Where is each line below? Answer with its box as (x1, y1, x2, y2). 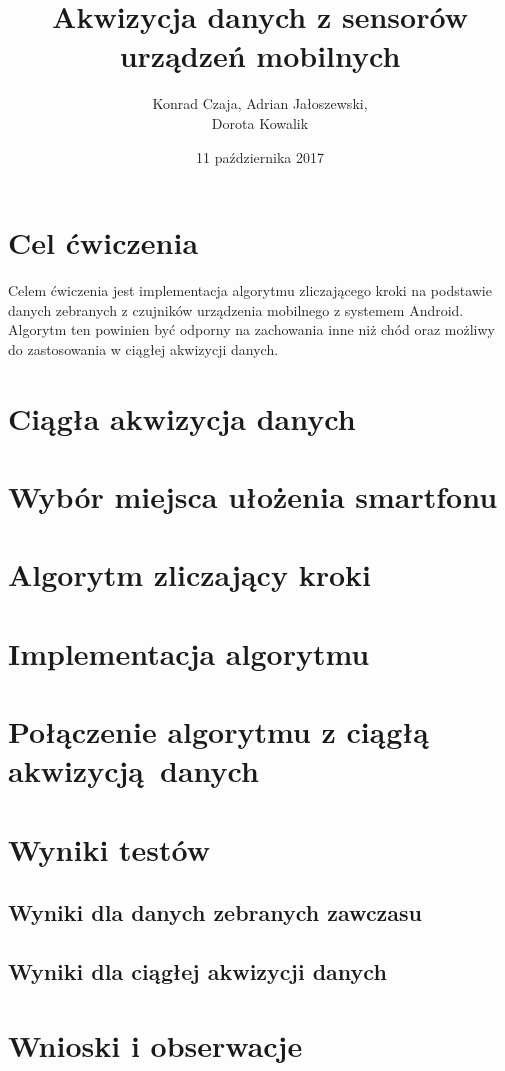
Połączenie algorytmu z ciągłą (8, 711, 429, 752)
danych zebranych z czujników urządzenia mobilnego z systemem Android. (8, 299, 464, 320)
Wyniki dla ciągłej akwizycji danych (8, 956, 387, 987)
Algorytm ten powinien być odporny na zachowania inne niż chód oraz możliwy (8, 319, 496, 340)
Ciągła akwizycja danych (8, 397, 356, 438)
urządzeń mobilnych (119, 35, 401, 76)
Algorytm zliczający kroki (8, 554, 371, 595)
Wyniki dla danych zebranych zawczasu (8, 897, 423, 928)
